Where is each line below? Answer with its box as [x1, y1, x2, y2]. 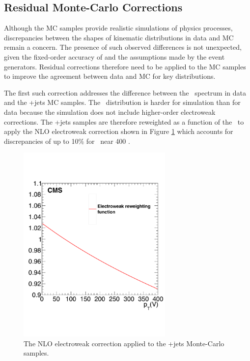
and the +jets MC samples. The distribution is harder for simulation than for [4, 97, 241, 107]
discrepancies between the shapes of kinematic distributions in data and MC [4, 32, 234, 42]
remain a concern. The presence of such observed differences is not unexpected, [4, 42, 242, 52]
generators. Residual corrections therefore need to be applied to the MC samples [4, 61, 246, 71]
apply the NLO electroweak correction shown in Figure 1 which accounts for [4, 126, 233, 136]
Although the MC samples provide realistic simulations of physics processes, [4, 23, 233, 33]
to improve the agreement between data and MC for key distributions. [4, 71, 216, 81]
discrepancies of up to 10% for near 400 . [4, 135, 130, 146]
